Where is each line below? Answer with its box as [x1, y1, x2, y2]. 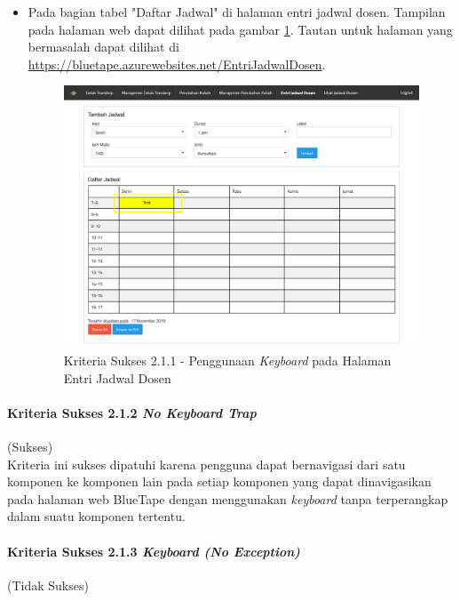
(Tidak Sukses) [7, 575, 89, 594]
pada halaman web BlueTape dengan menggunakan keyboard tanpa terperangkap [7, 489, 448, 508]
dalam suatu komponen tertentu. [7, 507, 186, 525]
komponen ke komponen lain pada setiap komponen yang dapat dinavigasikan [7, 472, 432, 491]
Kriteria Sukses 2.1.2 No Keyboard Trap [7, 403, 257, 421]
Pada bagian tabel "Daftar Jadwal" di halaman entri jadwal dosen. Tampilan [28, 3, 446, 20]
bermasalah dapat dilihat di [28, 37, 179, 56]
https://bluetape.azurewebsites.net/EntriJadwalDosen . [28, 54, 326, 73]
